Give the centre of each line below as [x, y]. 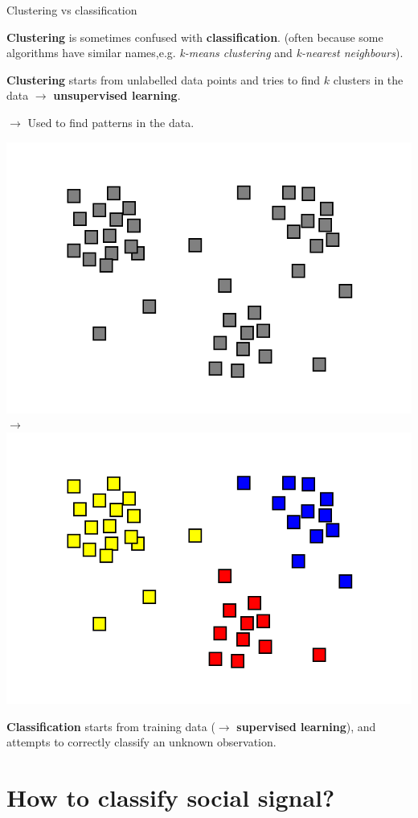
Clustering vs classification [72, 10]
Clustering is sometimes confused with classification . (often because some [195, 37]
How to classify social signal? [171, 797]
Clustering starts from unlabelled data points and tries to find [164, 79]
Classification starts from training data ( [111, 726]
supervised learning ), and [306, 726]
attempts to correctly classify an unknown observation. [141, 742]
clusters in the [368, 79]
